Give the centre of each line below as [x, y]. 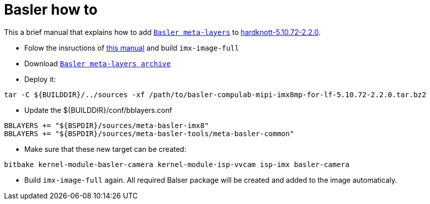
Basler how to [51, 10]
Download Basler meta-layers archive [98, 63]
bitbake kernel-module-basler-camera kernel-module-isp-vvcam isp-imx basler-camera [177, 164]
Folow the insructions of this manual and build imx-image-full [132, 48]
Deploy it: [40, 79]
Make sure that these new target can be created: [105, 149]
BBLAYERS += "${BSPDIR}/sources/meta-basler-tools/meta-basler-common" [149, 133]
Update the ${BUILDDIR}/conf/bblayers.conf [98, 110]
